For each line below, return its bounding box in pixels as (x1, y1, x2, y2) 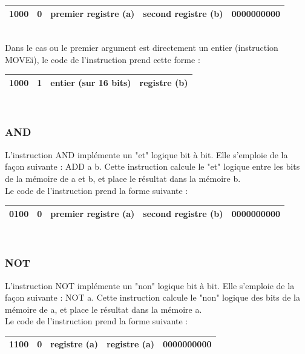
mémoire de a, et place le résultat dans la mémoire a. (5, 302, 202, 315)
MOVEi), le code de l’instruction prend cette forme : (5, 53, 200, 65)
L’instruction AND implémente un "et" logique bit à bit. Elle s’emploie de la (5, 148, 288, 161)
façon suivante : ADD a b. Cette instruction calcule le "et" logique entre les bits (5, 160, 300, 173)
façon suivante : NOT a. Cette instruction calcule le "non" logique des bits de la (5, 291, 300, 304)
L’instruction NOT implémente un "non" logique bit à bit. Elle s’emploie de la (5, 279, 295, 292)
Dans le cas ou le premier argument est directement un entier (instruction (5, 41, 278, 54)
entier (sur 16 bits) (50, 76, 131, 88)
